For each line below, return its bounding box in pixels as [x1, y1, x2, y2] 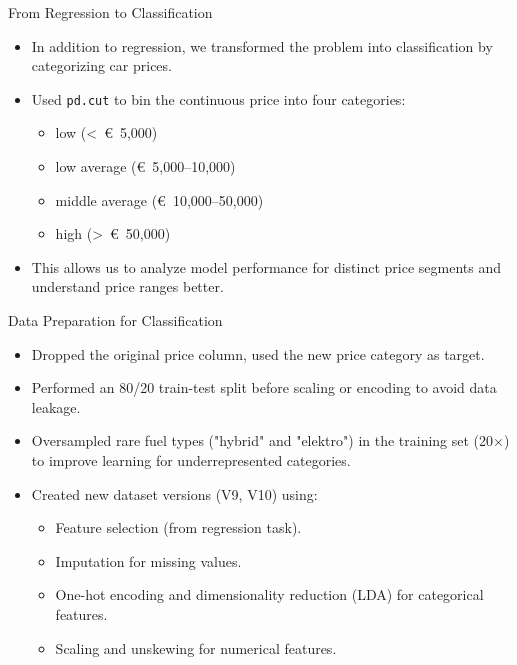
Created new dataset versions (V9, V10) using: [31, 483, 318, 504]
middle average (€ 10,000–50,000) [55, 189, 264, 210]
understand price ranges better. [31, 276, 224, 297]
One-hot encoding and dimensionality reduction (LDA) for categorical [55, 584, 484, 605]
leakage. [31, 396, 81, 417]
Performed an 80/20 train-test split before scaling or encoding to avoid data [31, 377, 497, 398]
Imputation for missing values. [55, 550, 242, 571]
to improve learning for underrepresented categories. [31, 449, 351, 470]
